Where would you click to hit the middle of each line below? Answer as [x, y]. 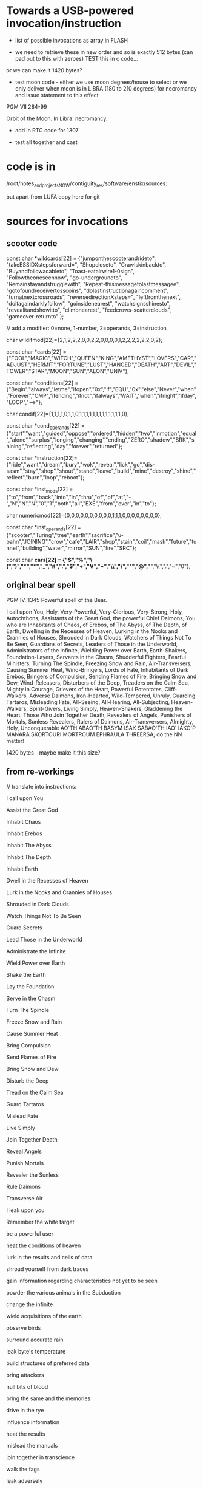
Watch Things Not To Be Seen [44, 916]
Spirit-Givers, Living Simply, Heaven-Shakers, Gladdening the [106, 708]
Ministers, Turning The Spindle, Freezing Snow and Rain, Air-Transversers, [99, 663]
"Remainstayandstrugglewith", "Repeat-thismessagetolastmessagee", [93, 284]
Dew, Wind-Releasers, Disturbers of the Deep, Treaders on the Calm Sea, [98, 683]
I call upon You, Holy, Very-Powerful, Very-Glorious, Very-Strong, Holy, [95, 612]
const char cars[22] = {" [37, 560]
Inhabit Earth [22, 869]
